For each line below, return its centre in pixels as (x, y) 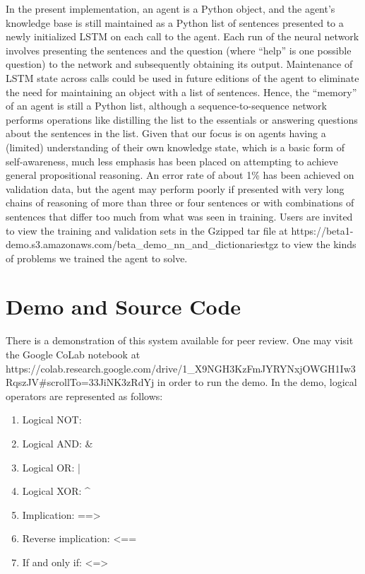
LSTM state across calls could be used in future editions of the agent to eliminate (182, 77)
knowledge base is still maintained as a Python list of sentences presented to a (175, 22)
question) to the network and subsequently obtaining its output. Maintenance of (179, 64)
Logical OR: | (51, 467)
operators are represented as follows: (84, 396)
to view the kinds (319, 244)
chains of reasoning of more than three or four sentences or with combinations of (180, 203)
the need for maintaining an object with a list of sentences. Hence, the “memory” (181, 92)
